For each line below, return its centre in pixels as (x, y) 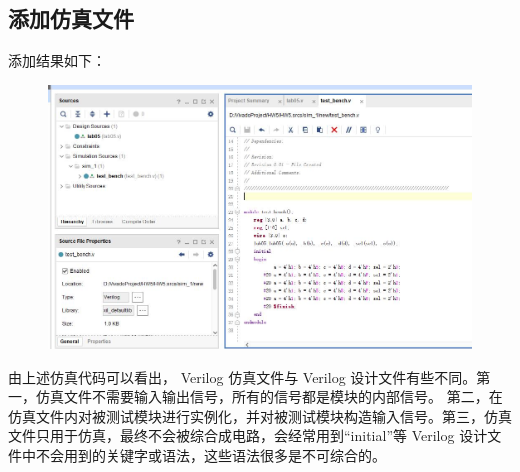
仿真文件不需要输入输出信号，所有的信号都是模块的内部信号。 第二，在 (269, 396)
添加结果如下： (57, 60)
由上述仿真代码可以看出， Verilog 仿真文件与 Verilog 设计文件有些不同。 (242, 376)
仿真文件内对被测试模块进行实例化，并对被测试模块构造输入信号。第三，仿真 (260, 415)
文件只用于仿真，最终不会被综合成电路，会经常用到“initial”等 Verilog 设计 (248, 435)
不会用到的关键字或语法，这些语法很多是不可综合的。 (210, 455)
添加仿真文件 (71, 18)
